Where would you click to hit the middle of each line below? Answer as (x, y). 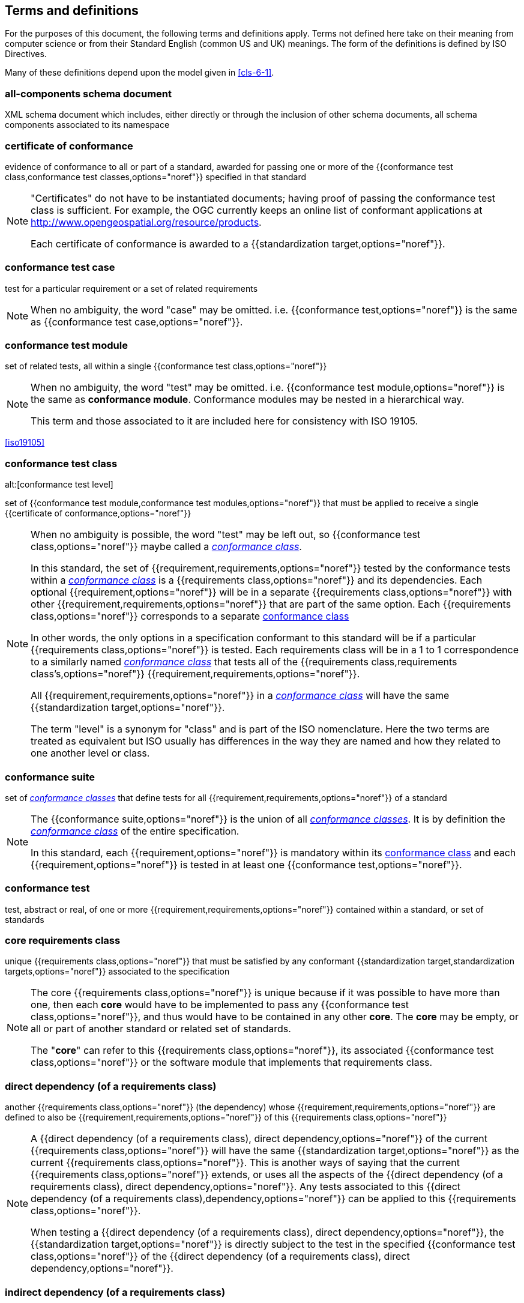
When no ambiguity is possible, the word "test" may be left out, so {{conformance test (226, 535)
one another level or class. (90, 753)
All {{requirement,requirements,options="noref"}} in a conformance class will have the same (240, 696)
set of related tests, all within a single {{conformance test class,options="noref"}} (166, 366)
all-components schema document (88, 93)
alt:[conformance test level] (59, 485)
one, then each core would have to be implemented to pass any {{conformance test (220, 1005)
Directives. (26, 54)
